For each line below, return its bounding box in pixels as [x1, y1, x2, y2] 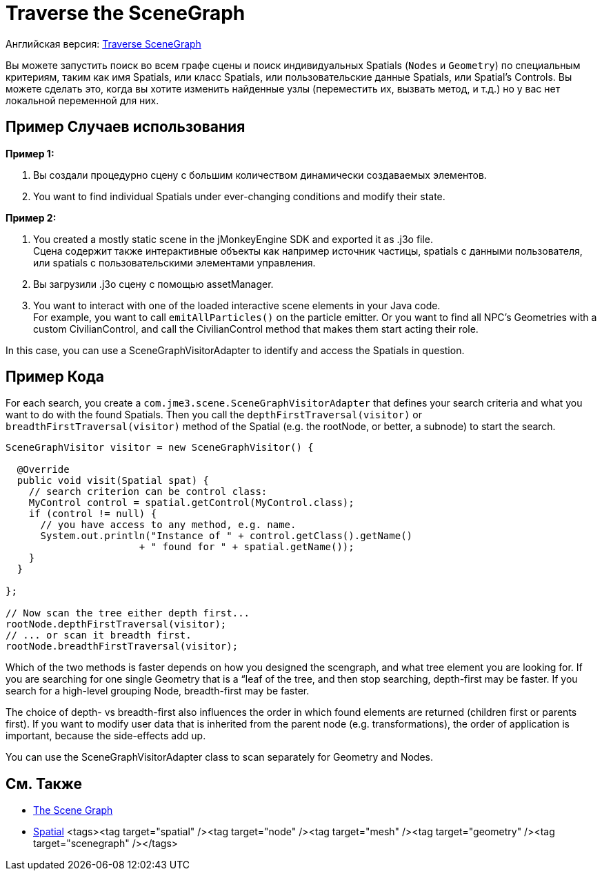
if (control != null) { [28, 508, 157, 520]
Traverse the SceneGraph [6, 1, 245, 25]
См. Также [6, 775, 83, 792]
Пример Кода [6, 368, 104, 386]
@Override [17, 464, 70, 476]
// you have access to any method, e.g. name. [40, 519, 297, 531]
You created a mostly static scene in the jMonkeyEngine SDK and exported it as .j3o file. [33, 233, 434, 245]
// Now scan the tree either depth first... [6, 607, 250, 619]
